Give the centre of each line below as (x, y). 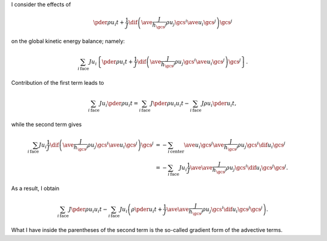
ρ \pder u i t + (147, 210)
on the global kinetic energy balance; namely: (68, 41)
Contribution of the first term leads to (58, 82)
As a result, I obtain (35, 188)
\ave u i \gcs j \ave (204, 145)
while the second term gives (46, 124)
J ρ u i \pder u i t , (219, 104)
